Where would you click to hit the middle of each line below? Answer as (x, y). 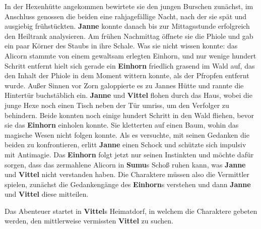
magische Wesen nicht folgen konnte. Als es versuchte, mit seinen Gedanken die (127, 134)
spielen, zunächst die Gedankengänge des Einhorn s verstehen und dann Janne (128, 184)
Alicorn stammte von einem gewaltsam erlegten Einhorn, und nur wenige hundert (130, 55)
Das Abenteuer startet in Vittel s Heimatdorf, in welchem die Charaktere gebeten (131, 211)
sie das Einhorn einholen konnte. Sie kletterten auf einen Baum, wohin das (122, 125)
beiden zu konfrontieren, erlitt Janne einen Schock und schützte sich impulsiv (125, 145)
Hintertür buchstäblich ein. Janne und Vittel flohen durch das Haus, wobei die (128, 95)
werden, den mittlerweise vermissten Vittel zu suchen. (89, 221)
